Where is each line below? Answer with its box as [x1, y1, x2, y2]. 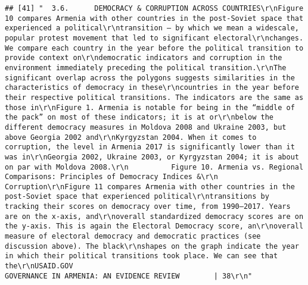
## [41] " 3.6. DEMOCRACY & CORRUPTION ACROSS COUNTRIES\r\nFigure [5, 4, 304, 12]
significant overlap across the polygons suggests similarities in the [5, 73, 295, 82]
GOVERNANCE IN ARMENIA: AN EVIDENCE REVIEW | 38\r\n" [5, 271, 253, 280]
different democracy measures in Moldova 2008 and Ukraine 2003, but [5, 123, 287, 131]
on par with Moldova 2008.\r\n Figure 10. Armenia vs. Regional [5, 162, 304, 171]
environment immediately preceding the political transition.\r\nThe [5, 63, 287, 72]
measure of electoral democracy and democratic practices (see [5, 232, 261, 241]
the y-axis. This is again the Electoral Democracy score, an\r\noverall [5, 222, 304, 231]
